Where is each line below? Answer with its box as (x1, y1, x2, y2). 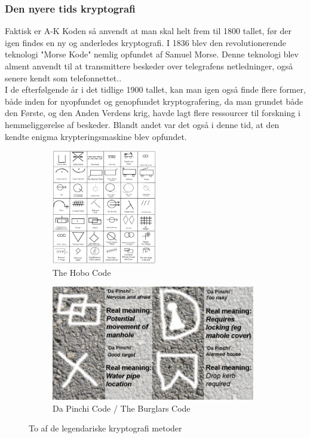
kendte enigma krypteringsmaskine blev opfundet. (5, 130, 187, 142)
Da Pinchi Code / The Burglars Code (53, 401, 191, 414)
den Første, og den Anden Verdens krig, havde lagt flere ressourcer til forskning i (5, 107, 300, 119)
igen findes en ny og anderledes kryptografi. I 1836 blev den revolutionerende (5, 36, 286, 48)
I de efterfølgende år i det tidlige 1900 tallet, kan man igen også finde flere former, (5, 83, 306, 96)
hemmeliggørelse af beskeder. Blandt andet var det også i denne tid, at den (5, 118, 280, 130)
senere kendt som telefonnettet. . (5, 71, 122, 84)
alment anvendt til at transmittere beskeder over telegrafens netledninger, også (5, 60, 293, 72)
